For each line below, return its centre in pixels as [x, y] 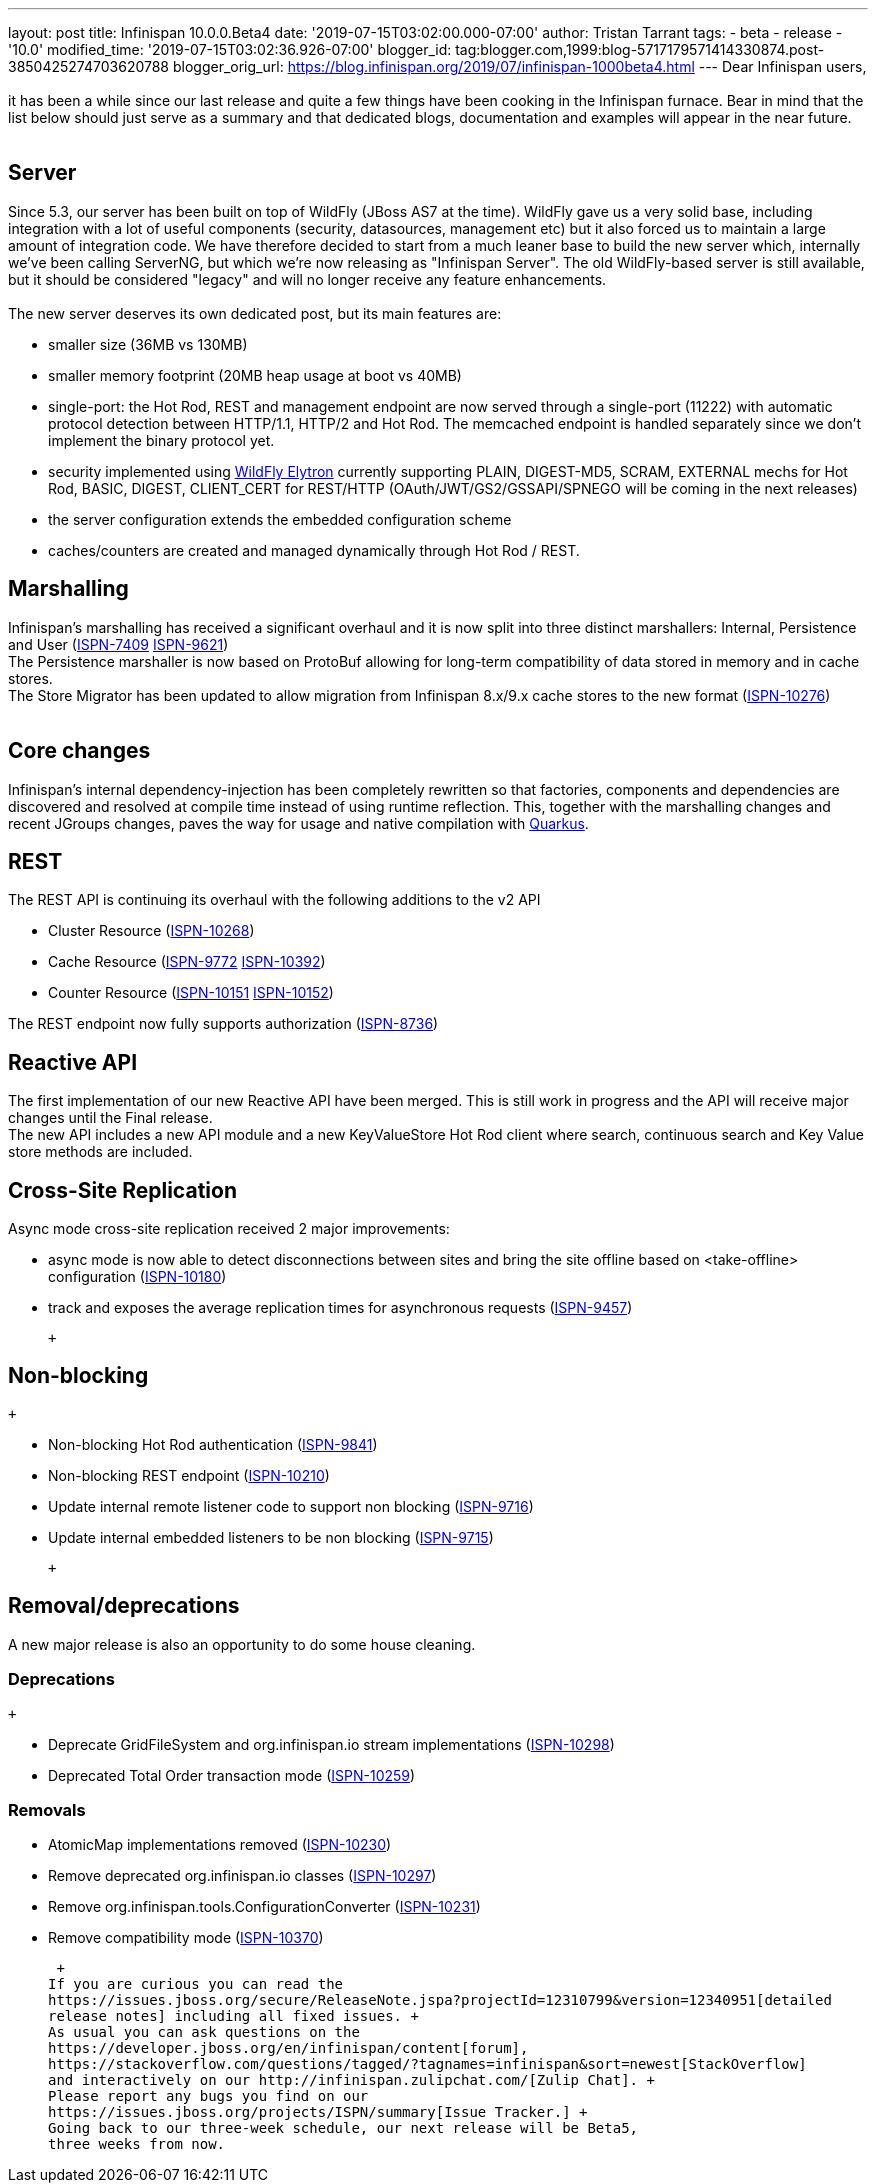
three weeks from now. [137, 2144]
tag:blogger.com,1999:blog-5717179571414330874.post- [640, 49]
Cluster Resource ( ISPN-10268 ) [151, 931]
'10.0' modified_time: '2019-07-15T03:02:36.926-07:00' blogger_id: [230, 49]
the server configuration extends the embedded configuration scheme [280, 519]
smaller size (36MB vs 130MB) [148, 344]
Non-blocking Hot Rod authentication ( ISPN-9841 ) [213, 1444]
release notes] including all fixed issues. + [233, 2016]
